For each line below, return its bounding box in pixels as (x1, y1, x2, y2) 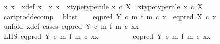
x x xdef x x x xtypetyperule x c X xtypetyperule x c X (3, 1, 203, 11)
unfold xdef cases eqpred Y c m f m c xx (3, 21, 139, 31)
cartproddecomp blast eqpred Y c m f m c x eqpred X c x (3, 11, 216, 21)
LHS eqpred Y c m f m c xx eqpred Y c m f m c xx (3, 30, 211, 41)
